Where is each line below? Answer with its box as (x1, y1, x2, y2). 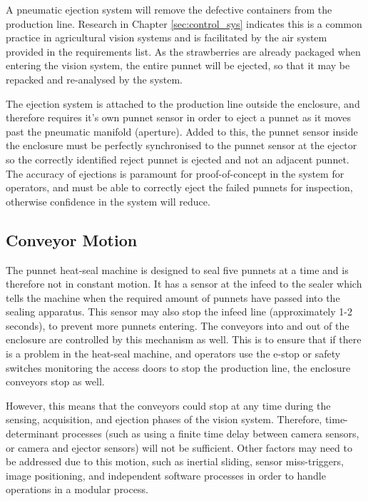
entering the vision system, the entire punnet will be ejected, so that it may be (6, 58, 350, 73)
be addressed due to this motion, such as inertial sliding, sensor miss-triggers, (6, 454, 344, 469)
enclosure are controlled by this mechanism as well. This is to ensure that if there (6, 332, 362, 347)
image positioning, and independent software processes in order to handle (6, 467, 326, 482)
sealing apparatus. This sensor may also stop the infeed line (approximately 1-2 (6, 304, 352, 319)
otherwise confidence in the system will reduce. (6, 193, 210, 208)
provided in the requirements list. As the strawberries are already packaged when (6, 44, 361, 59)
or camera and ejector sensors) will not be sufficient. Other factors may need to (6, 440, 352, 455)
